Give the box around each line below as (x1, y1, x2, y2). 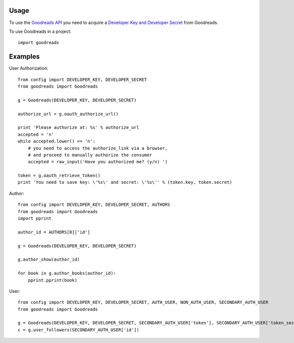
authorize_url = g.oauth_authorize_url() (18, 111, 119, 117)
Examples (9, 52, 40, 61)
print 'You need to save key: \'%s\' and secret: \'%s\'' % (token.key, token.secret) (18, 179, 232, 185)
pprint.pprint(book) (27, 277, 77, 283)
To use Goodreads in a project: (9, 28, 72, 34)
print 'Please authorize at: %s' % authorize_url (18, 125, 140, 130)
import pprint (18, 216, 51, 221)
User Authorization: (9, 65, 49, 71)
